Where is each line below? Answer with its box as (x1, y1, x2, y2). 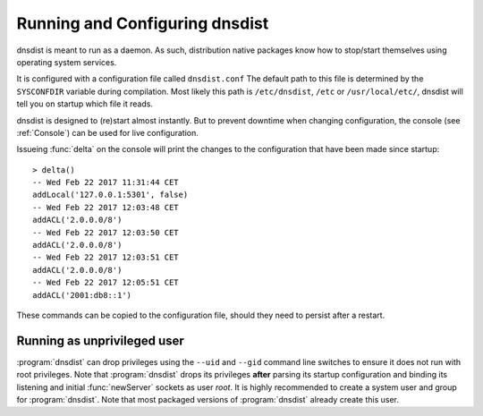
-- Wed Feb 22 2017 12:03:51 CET (32, 252, 179, 263)
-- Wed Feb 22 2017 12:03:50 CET (32, 227, 179, 237)
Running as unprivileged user (16, 333, 185, 348)
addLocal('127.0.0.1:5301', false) (32, 190, 189, 200)
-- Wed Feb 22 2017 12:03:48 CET (32, 202, 179, 212)
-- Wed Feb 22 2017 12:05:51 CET (32, 277, 179, 288)
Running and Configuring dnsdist (16, 13, 269, 33)
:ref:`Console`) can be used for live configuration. (16, 127, 199, 138)
